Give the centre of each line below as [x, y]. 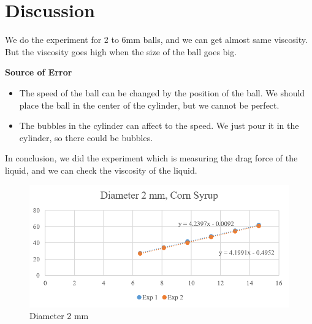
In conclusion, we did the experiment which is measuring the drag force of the [151, 158]
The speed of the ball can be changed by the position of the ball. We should [162, 92]
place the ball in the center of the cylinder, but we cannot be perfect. [149, 105]
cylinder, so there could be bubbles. [86, 137]
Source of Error [39, 72]
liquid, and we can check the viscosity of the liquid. [101, 170]
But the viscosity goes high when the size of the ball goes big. [121, 51]
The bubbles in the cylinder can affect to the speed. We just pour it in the [159, 125]
